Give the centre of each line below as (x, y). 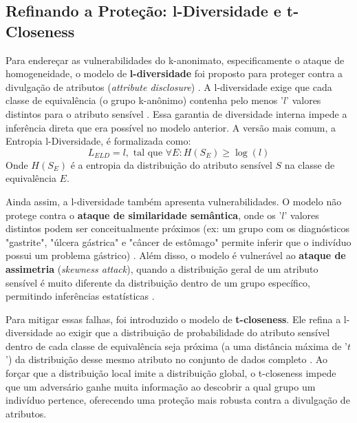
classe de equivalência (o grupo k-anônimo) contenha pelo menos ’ (144, 100)
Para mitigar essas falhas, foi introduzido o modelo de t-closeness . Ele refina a (173, 319)
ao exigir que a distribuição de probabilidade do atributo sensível (193, 332)
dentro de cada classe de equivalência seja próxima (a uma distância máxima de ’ (176, 345)
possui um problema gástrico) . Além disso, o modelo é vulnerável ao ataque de (176, 255)
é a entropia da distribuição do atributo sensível (171, 164)
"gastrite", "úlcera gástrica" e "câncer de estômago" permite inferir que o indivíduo (178, 241)
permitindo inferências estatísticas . (80, 296)
